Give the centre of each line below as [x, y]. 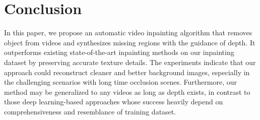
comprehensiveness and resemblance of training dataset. [90, 111]
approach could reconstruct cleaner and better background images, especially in [127, 72]
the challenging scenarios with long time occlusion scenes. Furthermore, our [120, 82]
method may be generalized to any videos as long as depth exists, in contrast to [127, 92]
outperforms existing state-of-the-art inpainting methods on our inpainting [119, 52]
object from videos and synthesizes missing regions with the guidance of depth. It [130, 42]
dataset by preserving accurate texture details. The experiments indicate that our [130, 62]
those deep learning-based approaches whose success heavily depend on [114, 102]
